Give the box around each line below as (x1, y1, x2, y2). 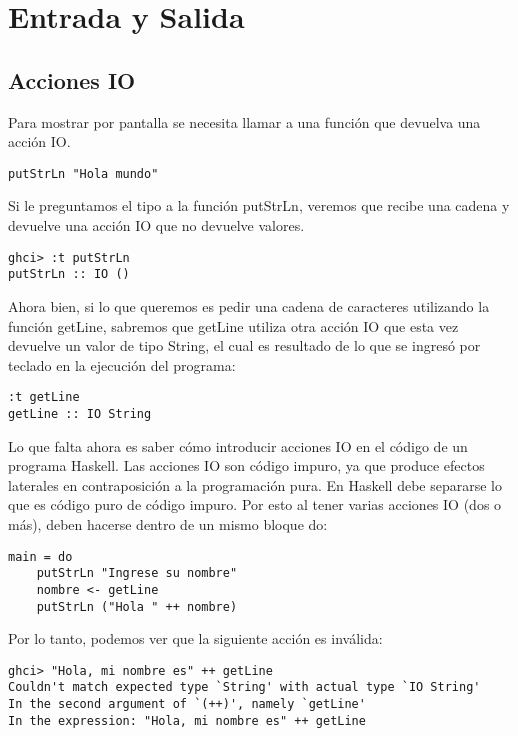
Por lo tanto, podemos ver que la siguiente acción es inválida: (8, 628, 383, 649)
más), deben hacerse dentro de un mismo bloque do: (8, 513, 328, 534)
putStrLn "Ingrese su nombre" (36, 566, 238, 581)
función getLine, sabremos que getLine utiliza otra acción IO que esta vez (8, 315, 459, 336)
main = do (8, 549, 73, 564)
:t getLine (8, 390, 80, 405)
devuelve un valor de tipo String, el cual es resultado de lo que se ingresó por (8, 335, 481, 356)
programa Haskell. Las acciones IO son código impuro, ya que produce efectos (8, 455, 485, 476)
